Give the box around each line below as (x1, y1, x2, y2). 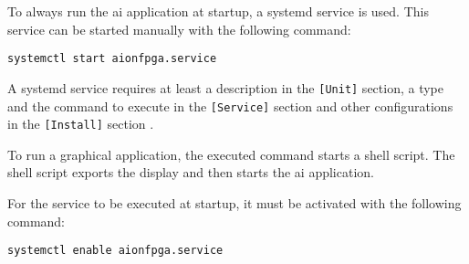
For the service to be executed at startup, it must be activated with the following (7, 194, 462, 212)
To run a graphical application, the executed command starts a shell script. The (7, 144, 455, 164)
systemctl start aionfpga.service (7, 52, 217, 66)
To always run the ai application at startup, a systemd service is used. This (7, 2, 429, 20)
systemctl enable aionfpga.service (7, 244, 224, 258)
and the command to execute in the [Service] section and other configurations (7, 96, 453, 115)
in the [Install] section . (7, 114, 154, 133)
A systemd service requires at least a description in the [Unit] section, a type (7, 78, 443, 97)
